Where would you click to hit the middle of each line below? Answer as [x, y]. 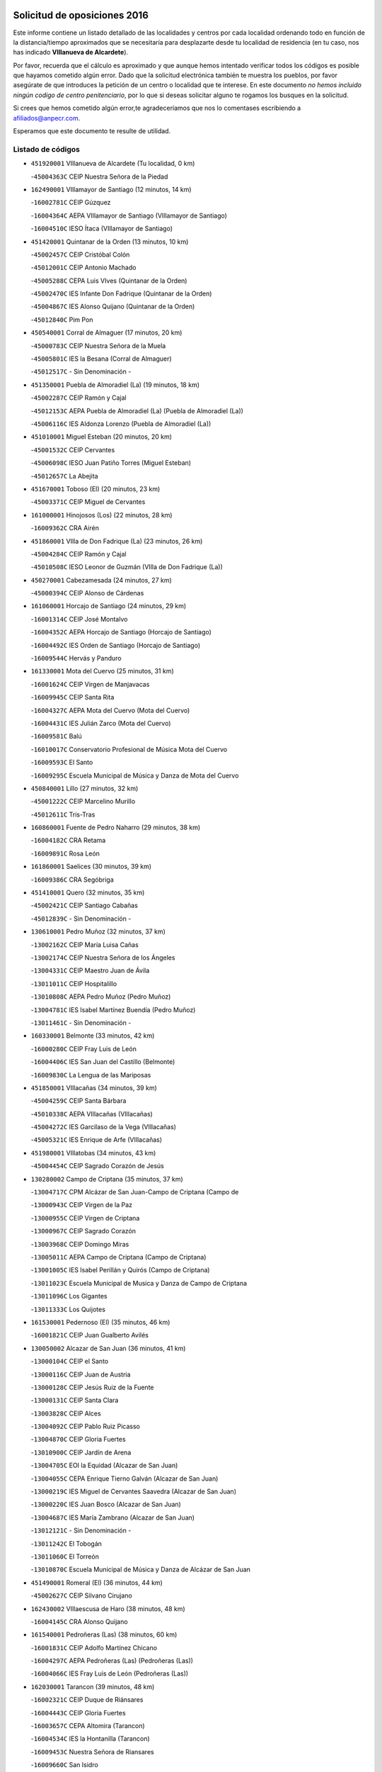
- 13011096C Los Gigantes [69, 1296]
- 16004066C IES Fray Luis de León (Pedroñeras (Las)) [110, 1673]
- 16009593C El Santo [62, 763]
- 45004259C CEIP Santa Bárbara [79, 1101]
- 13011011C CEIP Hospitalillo [74, 983]
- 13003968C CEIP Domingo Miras [80, 1244]
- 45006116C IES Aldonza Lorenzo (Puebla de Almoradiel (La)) [121, 424]
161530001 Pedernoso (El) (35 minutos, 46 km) [100, 1322]
